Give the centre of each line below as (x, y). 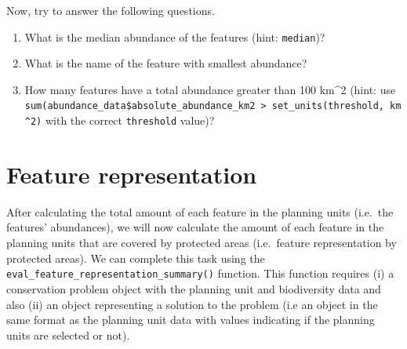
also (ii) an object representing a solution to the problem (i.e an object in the (192, 304)
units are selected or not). (68, 334)
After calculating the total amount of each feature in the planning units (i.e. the (200, 211)
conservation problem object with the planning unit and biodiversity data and (194, 288)
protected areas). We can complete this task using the (136, 258)
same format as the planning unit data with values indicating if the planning (191, 320)
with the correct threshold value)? (130, 120)
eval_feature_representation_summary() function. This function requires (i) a (200, 273)
